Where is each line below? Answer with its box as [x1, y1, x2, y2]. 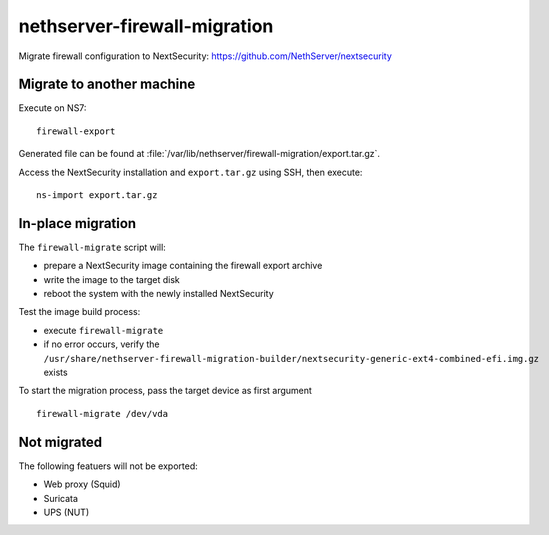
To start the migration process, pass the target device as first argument [18, 385, 312, 397]
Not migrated [18, 433, 103, 450]
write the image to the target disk [43, 273, 180, 285]
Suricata [43, 492, 79, 504]
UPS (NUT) [43, 506, 90, 518]
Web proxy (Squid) [43, 478, 121, 490]
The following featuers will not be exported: [18, 460, 199, 472]
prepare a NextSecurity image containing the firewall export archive [43, 260, 323, 272]
